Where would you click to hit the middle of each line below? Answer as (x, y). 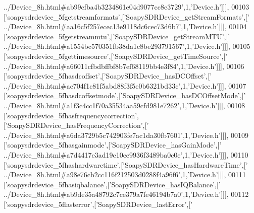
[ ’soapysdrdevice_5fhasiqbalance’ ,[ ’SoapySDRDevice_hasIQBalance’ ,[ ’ (112, 184)
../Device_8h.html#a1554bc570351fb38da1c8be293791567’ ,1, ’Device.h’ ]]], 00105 (127, 46)
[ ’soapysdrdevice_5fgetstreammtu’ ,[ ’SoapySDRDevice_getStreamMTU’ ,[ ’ (117, 36)
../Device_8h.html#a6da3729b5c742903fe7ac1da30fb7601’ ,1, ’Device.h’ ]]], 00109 (126, 135)
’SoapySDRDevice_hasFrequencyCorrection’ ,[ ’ (77, 125)
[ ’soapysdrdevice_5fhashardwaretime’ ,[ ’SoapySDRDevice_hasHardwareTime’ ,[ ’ (126, 164)
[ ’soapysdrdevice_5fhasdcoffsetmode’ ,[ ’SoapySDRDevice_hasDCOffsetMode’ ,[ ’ (125, 95)
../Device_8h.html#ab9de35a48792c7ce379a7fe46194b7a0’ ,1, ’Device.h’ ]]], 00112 (126, 194)
